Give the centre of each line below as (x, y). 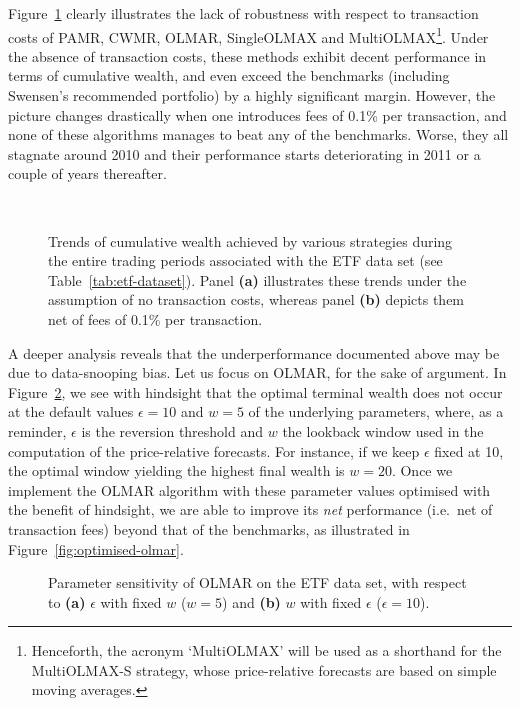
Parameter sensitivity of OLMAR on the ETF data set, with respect (257, 582)
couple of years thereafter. (87, 173)
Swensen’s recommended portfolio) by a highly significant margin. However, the (252, 95)
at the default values (71, 411)
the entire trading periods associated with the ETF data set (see (245, 260)
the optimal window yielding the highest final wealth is (176, 470)
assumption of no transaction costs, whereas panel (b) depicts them (256, 299)
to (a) (67, 601)
